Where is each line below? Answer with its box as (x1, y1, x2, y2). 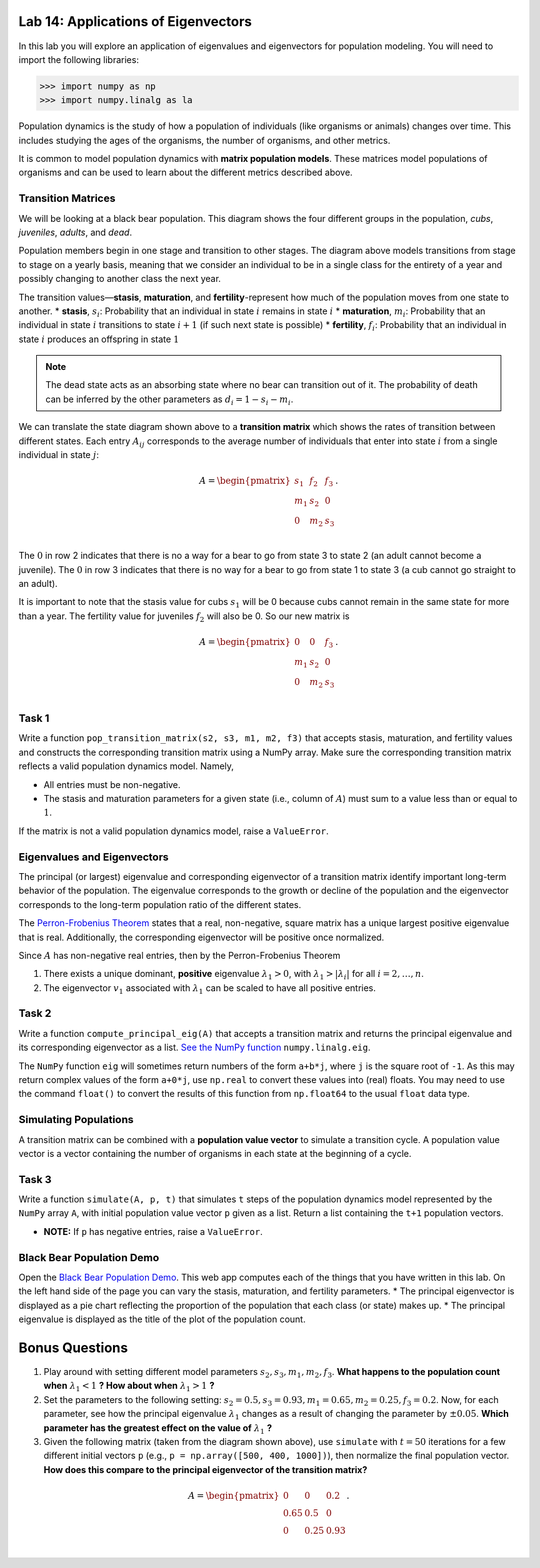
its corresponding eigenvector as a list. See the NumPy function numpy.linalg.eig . (18, 1041, 371, 1054)
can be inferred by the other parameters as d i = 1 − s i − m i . (45, 393, 294, 407)
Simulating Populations (18, 1113, 134, 1127)
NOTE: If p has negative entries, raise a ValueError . (43, 1225, 264, 1237)
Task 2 (18, 1006, 52, 1020)
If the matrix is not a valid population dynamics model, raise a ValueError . (18, 825, 329, 837)
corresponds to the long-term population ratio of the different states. (18, 898, 302, 910)
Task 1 (18, 711, 50, 725)
